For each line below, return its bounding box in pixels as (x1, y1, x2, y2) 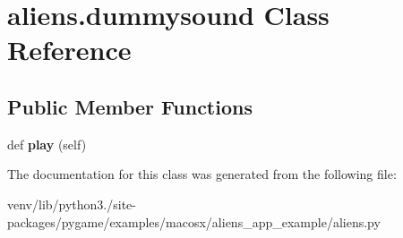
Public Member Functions (7, 92, 253, 120)
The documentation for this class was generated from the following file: (7, 165, 397, 183)
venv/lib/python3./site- (7, 194, 136, 213)
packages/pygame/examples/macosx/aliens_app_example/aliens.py (7, 212, 381, 231)
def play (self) (7, 134, 87, 153)
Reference (7, 31, 132, 68)
